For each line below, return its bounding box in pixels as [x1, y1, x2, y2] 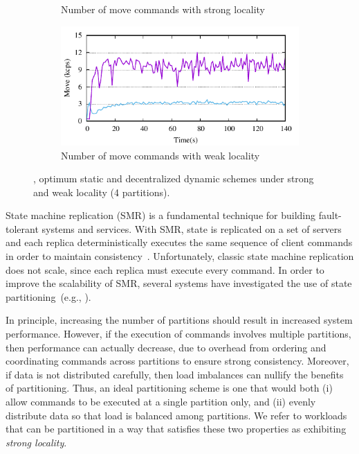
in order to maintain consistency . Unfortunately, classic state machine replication [6, 249, 354, 263]
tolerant [6, 221, 39, 236]
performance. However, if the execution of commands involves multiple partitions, [6, 326, 351, 341]
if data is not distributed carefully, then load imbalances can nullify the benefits [6, 367, 344, 381]
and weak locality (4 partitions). [33, 184, 170, 199]
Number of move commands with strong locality [61, 2, 265, 16]
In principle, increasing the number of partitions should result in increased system [6, 313, 353, 327]
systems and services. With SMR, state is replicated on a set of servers [42, 221, 342, 236]
